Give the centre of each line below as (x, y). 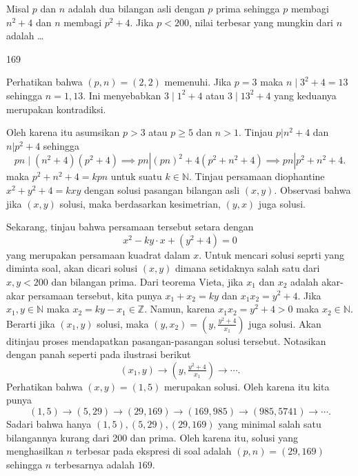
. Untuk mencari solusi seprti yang (271, 254)
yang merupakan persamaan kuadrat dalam (98, 254)
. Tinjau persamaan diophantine (257, 176)
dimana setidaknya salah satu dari (247, 268)
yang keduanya (305, 95)
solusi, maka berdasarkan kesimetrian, (140, 203)
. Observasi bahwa (312, 189)
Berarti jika (31, 323)
